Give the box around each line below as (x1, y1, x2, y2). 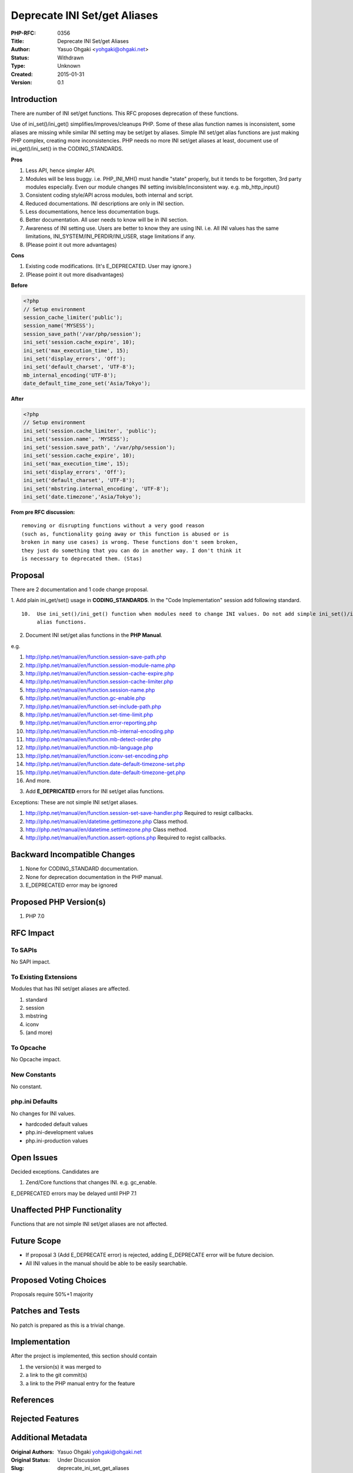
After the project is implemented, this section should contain (11, 1352, 157, 1359)
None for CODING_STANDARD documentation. (25, 865, 139, 872)
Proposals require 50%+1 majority (11, 1290, 94, 1297)
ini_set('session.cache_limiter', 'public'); (23, 427, 157, 434)
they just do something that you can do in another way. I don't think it (21, 547, 242, 554)
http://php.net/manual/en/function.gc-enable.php (25, 695, 146, 702)
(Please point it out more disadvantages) (25, 271, 124, 278)
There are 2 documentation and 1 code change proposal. (11, 586, 149, 593)
